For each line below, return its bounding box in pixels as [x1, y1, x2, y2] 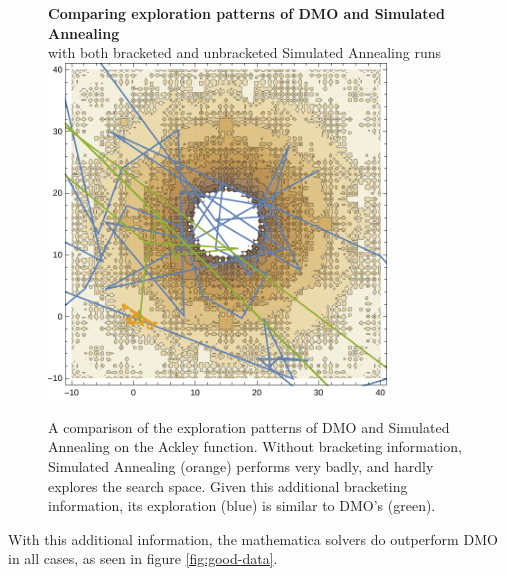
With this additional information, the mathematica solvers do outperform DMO [8, 528, 498, 549]
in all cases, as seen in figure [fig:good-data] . [8, 548, 278, 569]
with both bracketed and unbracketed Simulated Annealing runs [48, 42, 442, 63]
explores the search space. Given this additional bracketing [48, 475, 408, 496]
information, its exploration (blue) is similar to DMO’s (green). [48, 495, 436, 516]
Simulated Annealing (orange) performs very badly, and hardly [48, 456, 434, 477]
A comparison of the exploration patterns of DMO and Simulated [48, 416, 450, 437]
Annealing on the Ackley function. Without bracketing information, [48, 436, 462, 457]
